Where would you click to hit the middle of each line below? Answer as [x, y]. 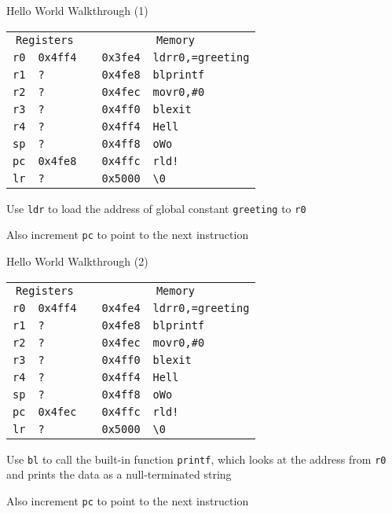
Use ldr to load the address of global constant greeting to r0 [156, 208]
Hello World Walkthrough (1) [77, 10]
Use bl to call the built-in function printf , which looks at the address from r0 [196, 459]
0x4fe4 [121, 308]
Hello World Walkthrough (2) [77, 261]
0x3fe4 [121, 57]
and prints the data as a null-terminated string [119, 474]
